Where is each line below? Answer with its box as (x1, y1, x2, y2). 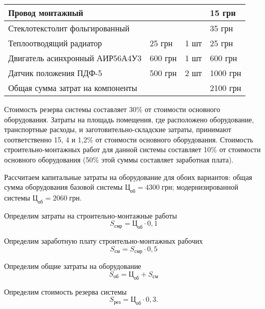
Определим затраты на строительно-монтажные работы (4, 210, 177, 221)
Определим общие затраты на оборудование (4, 261, 142, 271)
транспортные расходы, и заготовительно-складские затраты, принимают (4, 124, 232, 135)
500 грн (149, 67, 177, 79)
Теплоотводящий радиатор (8, 37, 102, 49)
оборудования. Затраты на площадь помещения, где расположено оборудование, (4, 114, 254, 124)
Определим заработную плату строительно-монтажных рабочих (4, 235, 203, 246)
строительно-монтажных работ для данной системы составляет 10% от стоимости (4, 144, 261, 155)
